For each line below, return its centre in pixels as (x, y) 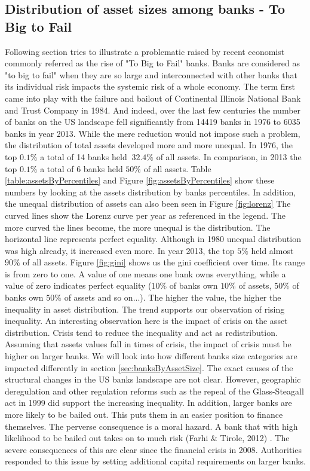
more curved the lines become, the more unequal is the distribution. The (138, 227)
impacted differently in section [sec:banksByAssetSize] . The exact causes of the (149, 367)
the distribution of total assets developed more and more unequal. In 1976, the (149, 145)
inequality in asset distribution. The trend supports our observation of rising (145, 309)
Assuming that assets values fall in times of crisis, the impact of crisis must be (148, 344)
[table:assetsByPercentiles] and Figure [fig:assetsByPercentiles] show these (140, 180)
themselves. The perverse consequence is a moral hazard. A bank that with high (151, 426)
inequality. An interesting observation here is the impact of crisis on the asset (146, 321)
